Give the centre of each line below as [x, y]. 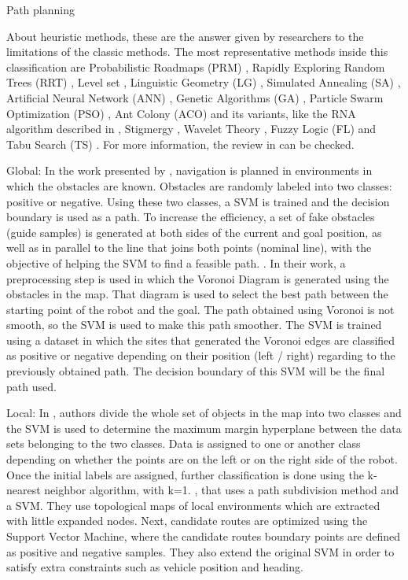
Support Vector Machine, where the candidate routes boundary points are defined [203, 536]
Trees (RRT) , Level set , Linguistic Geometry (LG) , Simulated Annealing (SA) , [204, 82]
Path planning [40, 9]
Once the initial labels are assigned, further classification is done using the [185, 474]
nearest [24, 490]
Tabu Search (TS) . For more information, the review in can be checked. [180, 144]
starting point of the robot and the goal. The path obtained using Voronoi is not [200, 309]
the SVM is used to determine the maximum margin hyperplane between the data [204, 428]
